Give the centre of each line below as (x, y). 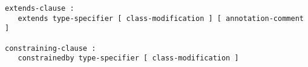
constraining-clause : (51, 48)
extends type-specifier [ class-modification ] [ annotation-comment (161, 18)
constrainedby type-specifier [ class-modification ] (128, 58)
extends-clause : (40, 8)
